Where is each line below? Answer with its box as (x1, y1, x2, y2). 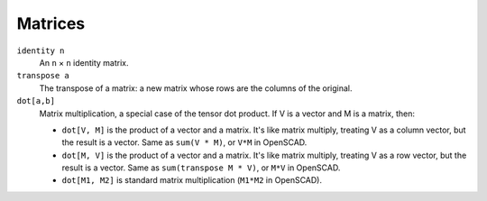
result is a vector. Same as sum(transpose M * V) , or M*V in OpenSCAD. (61, 162, 341, 173)
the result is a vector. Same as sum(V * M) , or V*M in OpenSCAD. (61, 137, 308, 148)
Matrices (16, 14, 86, 33)
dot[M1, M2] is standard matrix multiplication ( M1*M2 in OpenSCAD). (61, 175, 322, 186)
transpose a (16, 70, 69, 81)
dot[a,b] (16, 96, 56, 106)
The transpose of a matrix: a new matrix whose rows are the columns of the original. (39, 82, 353, 94)
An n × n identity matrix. (39, 57, 130, 68)
